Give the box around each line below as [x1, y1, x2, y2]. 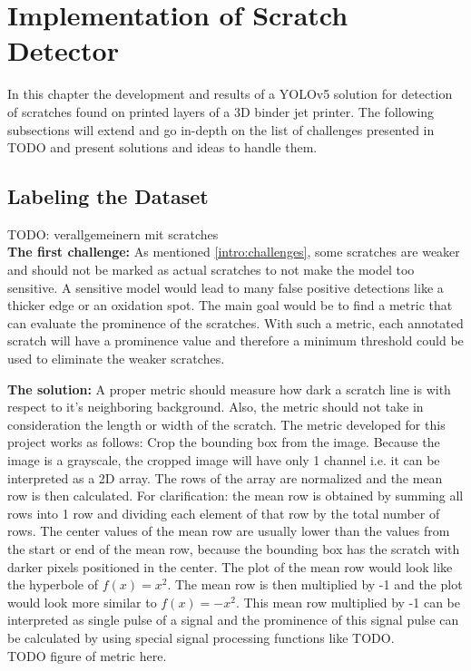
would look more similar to [7, 592, 157, 611]
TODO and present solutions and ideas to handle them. [7, 138, 318, 157]
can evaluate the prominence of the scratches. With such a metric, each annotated [7, 313, 464, 332]
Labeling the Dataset [7, 182, 209, 210]
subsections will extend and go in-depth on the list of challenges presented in [7, 120, 435, 139]
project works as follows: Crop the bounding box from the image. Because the [7, 433, 440, 452]
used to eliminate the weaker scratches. [7, 349, 225, 368]
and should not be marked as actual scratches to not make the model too [7, 260, 415, 279]
